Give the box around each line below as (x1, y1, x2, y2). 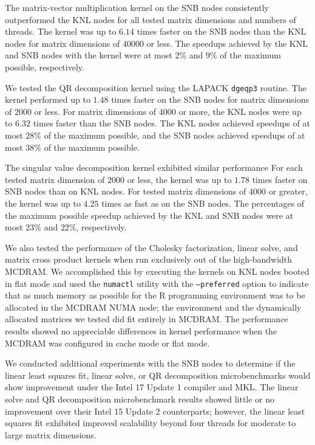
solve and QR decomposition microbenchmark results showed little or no (5, 392, 275, 405)
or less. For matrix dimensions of (34, 105, 157, 117)
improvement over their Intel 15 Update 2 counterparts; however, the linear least (5, 404, 305, 417)
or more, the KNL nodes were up (178, 105, 302, 117)
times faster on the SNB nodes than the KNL (137, 25, 307, 38)
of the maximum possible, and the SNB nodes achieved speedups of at (44, 129, 305, 141)
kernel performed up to (5, 93, 90, 106)
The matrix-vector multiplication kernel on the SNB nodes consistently (5, 1, 269, 13)
